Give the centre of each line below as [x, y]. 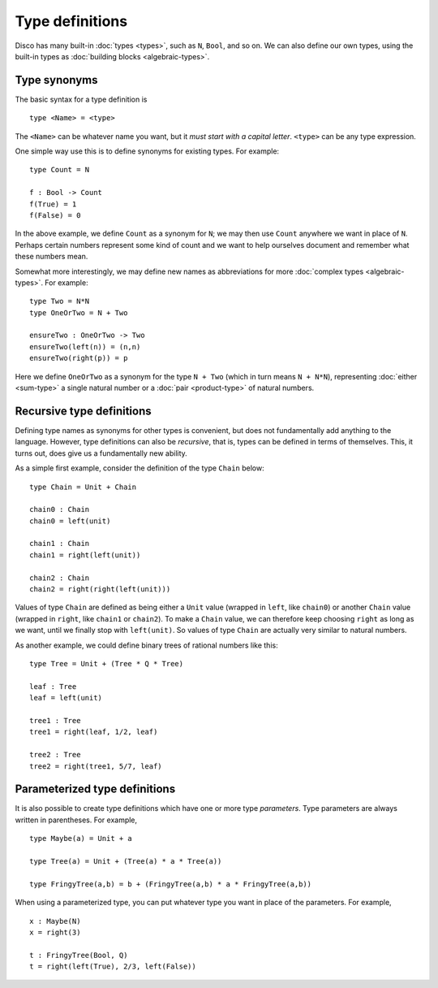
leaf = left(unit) [66, 698]
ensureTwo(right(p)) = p [79, 358]
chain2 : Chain [60, 578]
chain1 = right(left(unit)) [85, 555]
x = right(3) [55, 932]
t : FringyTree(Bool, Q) [79, 955]
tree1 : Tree [55, 720]
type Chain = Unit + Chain [83, 487]
